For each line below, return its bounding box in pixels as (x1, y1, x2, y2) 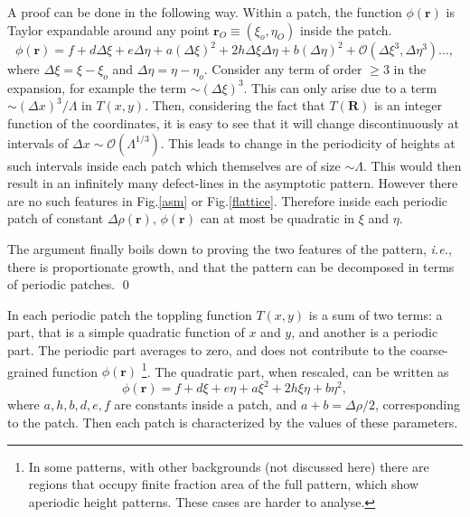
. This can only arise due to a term (243, 78, 437, 97)
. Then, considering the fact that (145, 96, 325, 115)
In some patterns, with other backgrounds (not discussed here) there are (28, 456, 429, 475)
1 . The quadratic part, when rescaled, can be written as (141, 359, 449, 381)
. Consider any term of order (203, 60, 362, 79)
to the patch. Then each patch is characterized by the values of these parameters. (7, 412, 458, 431)
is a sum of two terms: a (308, 305, 443, 324)
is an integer (373, 96, 443, 115)
